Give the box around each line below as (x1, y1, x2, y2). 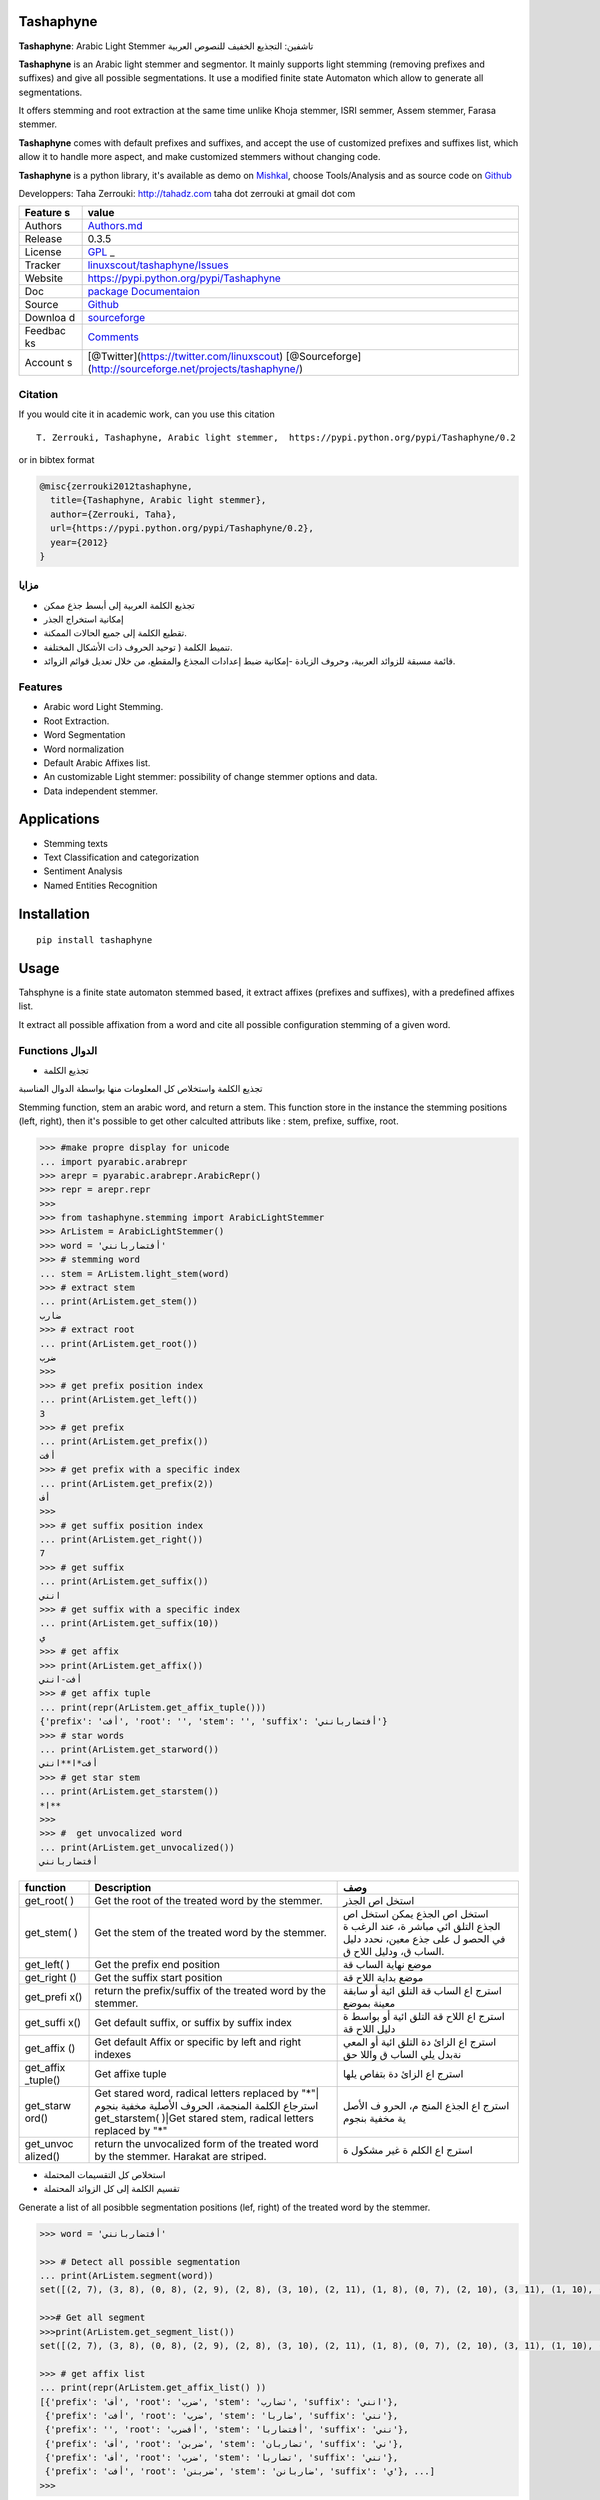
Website (24, 271, 64, 285)
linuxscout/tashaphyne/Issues (87, 258, 229, 272)
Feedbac (24, 324, 67, 338)
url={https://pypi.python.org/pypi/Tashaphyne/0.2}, (50, 523, 314, 534)
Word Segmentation (43, 729, 126, 741)
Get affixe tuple (94, 2067, 167, 2081)
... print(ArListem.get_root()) (39, 1338, 199, 1349)
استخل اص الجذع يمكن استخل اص (342, 1907, 489, 1921)
